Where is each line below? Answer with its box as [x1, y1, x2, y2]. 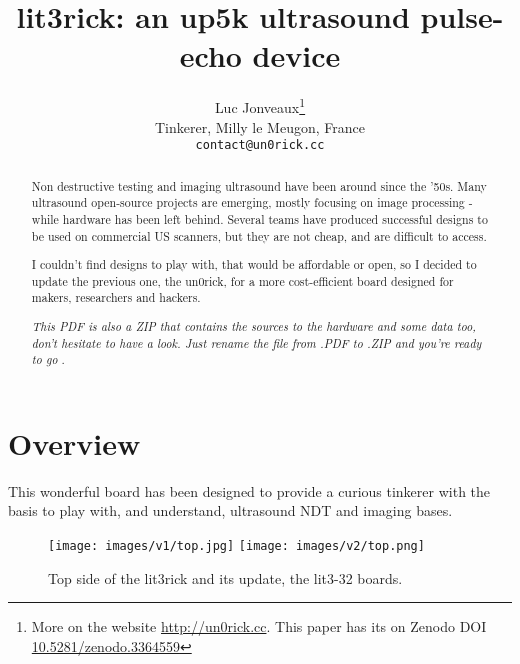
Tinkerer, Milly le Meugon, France [155, 116, 365, 137]
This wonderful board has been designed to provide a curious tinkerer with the [8, 480, 491, 501]
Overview [8, 422, 141, 463]
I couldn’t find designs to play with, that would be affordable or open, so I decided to [31, 256, 477, 273]
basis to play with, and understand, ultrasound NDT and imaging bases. [8, 500, 453, 521]
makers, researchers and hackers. [31, 289, 201, 306]
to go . [31, 351, 65, 368]
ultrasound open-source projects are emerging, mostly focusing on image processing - [31, 194, 473, 211]
